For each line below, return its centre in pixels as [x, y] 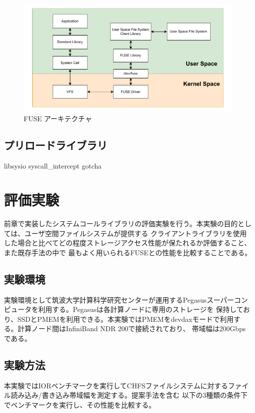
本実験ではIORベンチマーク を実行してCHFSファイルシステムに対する [116, 385]
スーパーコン [227, 299]
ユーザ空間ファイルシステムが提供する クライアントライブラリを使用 [136, 233]
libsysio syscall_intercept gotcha [53, 166]
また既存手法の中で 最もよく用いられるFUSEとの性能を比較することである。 [128, 252]
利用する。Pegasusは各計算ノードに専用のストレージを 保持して [141, 309]
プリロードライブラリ [56, 145]
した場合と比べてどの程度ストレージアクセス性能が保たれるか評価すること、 [127, 243]
